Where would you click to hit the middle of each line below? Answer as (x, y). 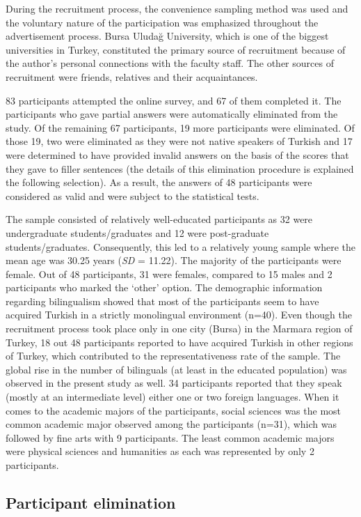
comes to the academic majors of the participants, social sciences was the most (174, 410)
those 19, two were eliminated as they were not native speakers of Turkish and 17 (179, 141)
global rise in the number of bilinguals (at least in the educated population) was (176, 369)
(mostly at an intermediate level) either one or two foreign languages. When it (173, 397)
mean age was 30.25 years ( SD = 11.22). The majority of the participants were (174, 260)
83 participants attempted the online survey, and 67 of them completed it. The (174, 100)
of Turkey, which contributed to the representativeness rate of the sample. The (173, 356)
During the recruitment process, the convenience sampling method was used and (177, 8)
